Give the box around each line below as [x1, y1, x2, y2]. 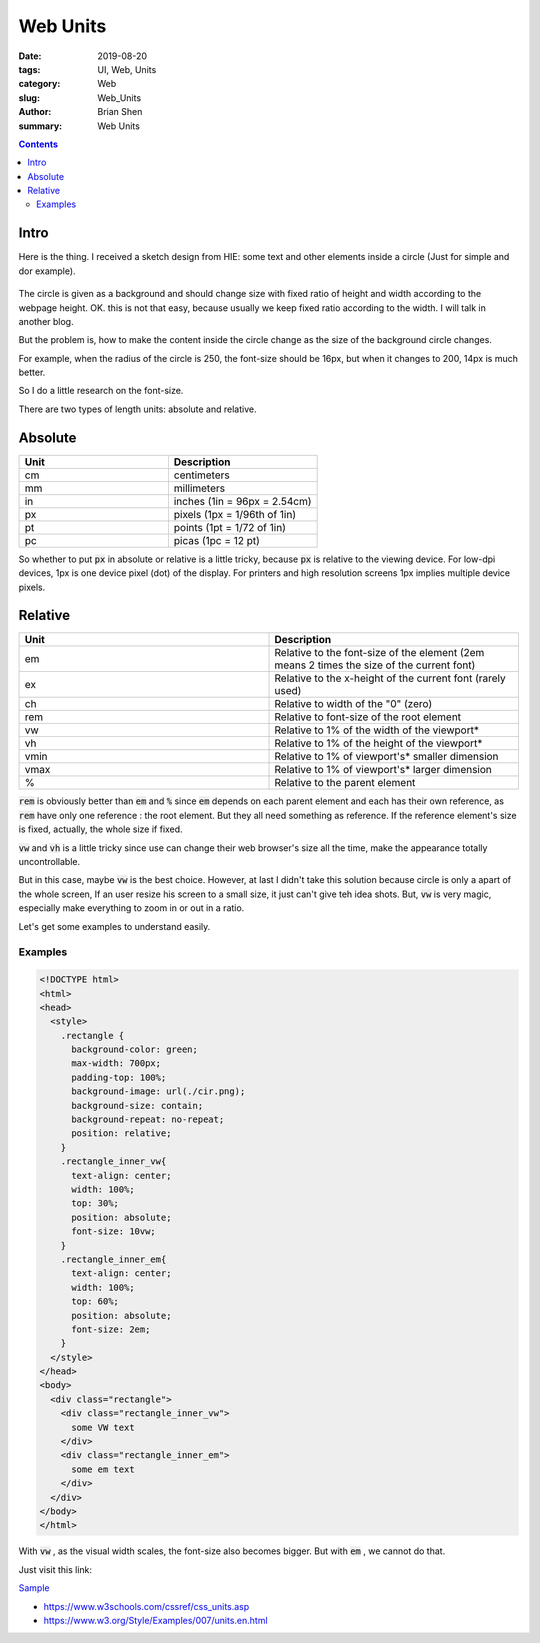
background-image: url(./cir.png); [71, 1086, 246, 1097]
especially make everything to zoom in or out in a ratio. [18, 902, 245, 914]
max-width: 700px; [71, 1058, 162, 1069]
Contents [18, 138, 59, 150]
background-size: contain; [71, 1100, 204, 1111]
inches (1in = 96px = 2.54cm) [173, 494, 312, 508]
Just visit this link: [18, 1563, 93, 1575]
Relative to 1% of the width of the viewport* [274, 723, 480, 737]
